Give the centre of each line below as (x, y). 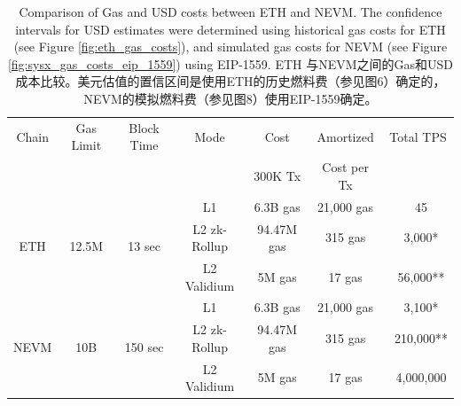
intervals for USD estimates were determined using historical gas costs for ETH (230, 29)
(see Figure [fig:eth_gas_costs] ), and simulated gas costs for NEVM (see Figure (230, 47)
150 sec (144, 346)
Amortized (345, 136)
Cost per (345, 167)
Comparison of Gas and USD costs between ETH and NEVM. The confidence (230, 12)
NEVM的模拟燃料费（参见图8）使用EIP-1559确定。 (230, 98)
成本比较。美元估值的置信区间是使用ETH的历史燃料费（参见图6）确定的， (230, 81)
